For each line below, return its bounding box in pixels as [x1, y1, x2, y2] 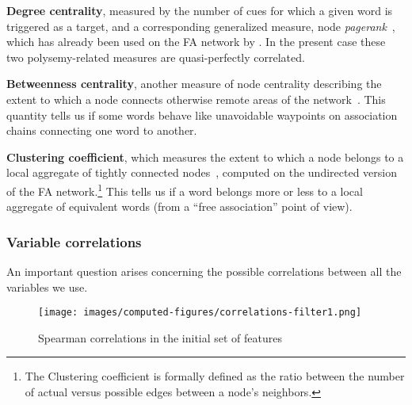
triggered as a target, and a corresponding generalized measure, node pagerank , [6, 17, 395, 34]
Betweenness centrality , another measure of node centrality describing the [6, 75, 382, 92]
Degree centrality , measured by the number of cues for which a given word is [6, 2, 393, 18]
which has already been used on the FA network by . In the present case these [6, 33, 386, 50]
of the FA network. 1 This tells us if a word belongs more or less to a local [6, 180, 363, 199]
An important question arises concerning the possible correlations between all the [6, 263, 402, 279]
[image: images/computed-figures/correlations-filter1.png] [38, 307, 362, 319]
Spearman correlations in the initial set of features [38, 329, 283, 346]
